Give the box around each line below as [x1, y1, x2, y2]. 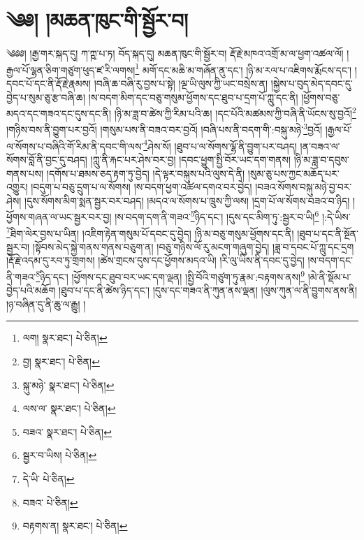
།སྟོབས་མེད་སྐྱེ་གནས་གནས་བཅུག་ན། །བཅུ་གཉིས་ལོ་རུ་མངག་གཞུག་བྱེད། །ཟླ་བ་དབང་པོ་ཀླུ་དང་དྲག [32, 239, 354, 254]
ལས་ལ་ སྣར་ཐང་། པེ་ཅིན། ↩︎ [22, 401, 116, 416]
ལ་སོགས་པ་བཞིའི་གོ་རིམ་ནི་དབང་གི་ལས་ [6, 138, 144, 153]
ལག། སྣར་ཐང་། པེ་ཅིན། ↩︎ [22, 330, 108, 345]
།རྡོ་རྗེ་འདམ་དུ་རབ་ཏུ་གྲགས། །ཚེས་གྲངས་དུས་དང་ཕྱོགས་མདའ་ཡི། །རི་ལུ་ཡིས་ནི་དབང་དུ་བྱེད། [6, 253, 305, 268]
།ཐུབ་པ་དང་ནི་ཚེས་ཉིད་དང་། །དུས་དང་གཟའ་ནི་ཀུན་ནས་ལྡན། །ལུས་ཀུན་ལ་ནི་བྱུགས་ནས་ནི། [59, 283, 358, 298]
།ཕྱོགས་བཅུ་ [301, 89, 340, 104]
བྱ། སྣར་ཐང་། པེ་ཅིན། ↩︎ [22, 354, 100, 368]
